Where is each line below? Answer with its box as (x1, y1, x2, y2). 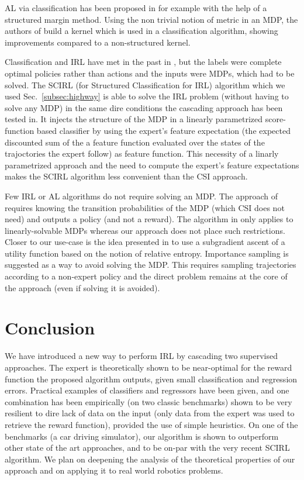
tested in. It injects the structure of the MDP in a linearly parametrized (5, 113, 263, 125)
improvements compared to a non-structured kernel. (5, 36, 191, 48)
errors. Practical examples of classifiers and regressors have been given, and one (5, 384, 289, 396)
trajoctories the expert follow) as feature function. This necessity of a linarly (5, 147, 279, 160)
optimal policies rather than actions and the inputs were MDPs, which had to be (5, 67, 295, 79)
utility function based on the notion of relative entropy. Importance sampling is (5, 247, 289, 259)
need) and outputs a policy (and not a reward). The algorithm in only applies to (5, 213, 293, 225)
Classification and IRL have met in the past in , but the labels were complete (5, 56, 282, 68)
